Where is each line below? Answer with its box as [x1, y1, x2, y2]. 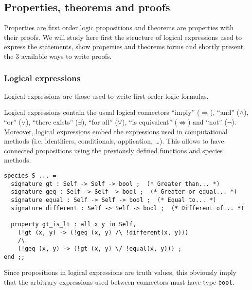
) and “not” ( [187, 116, 227, 127]
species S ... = [4, 172, 56, 179]
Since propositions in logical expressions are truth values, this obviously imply [4, 267, 236, 277]
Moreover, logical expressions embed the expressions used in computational [4, 126, 228, 136]
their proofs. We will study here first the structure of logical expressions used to [4, 32, 242, 42]
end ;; [4, 253, 25, 260]
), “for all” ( [82, 116, 118, 127]
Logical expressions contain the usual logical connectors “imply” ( [4, 107, 200, 117]
